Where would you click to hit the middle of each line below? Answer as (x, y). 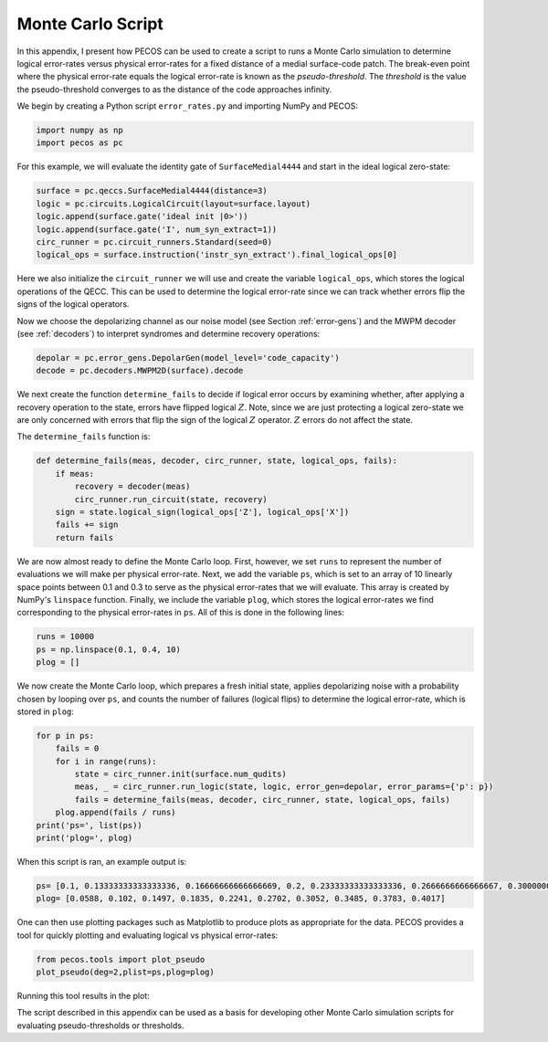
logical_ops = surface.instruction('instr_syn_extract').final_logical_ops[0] (216, 255)
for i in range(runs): (106, 761)
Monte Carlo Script (90, 24)
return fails (84, 537)
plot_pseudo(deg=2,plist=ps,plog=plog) (125, 972)
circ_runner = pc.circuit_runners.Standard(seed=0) (154, 242)
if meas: (75, 474)
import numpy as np (79, 131)
